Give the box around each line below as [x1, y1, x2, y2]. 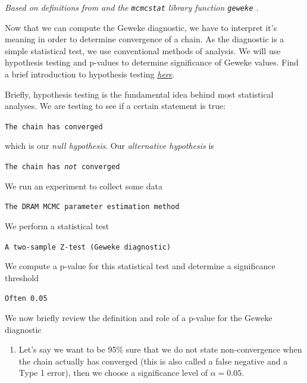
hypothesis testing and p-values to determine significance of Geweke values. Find [5, 56, 299, 68]
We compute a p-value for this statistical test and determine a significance [5, 260, 275, 272]
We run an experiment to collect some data [5, 179, 162, 192]
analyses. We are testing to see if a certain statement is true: [5, 99, 226, 112]
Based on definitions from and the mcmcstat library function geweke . [5, 1, 259, 13]
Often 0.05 [5, 294, 48, 303]
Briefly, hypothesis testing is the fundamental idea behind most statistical [5, 88, 274, 100]
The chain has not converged [5, 163, 120, 172]
